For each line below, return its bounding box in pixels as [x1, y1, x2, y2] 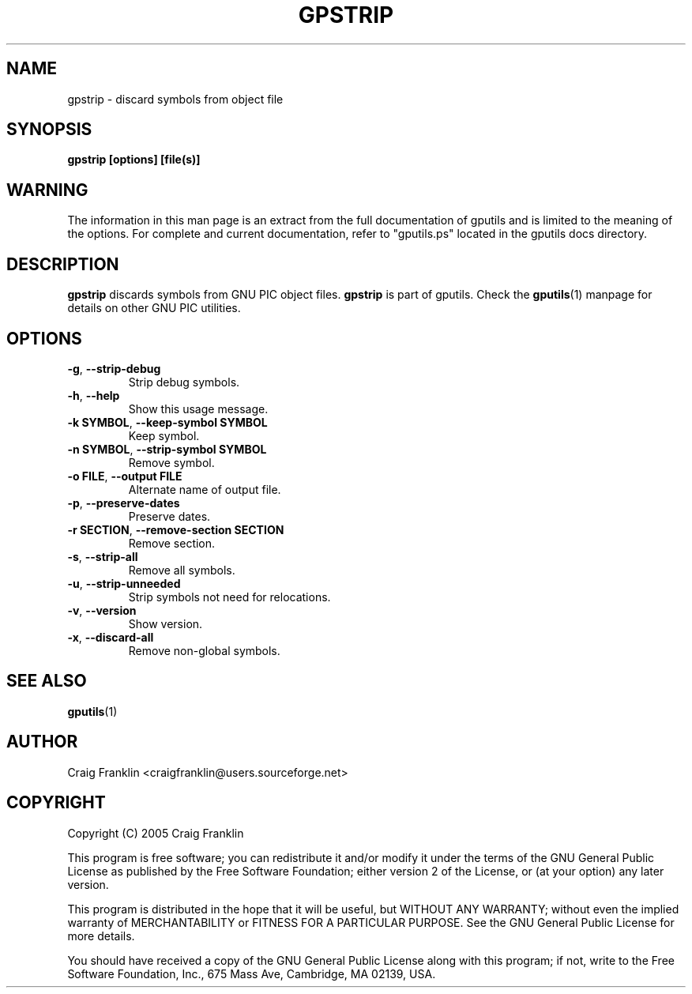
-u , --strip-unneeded [67, 576, 181, 590]
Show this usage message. [128, 401, 269, 416]
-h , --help [67, 388, 120, 402]
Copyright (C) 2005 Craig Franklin [67, 826, 244, 840]
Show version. [128, 616, 203, 631]
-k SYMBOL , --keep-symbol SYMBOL [67, 415, 268, 429]
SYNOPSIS [6, 119, 92, 140]
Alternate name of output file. [128, 482, 281, 496]
